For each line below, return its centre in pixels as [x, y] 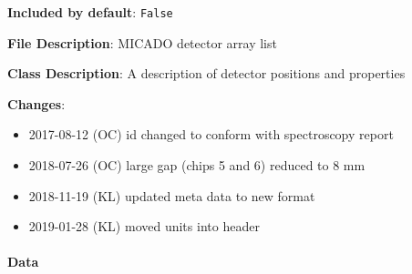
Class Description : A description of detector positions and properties [206, 73]
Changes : [36, 103]
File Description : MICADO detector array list [142, 42]
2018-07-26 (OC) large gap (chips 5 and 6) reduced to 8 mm [197, 165]
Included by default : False [90, 12]
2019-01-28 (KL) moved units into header [144, 226]
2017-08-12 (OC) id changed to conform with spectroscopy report [211, 134]
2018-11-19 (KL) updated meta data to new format [172, 195]
